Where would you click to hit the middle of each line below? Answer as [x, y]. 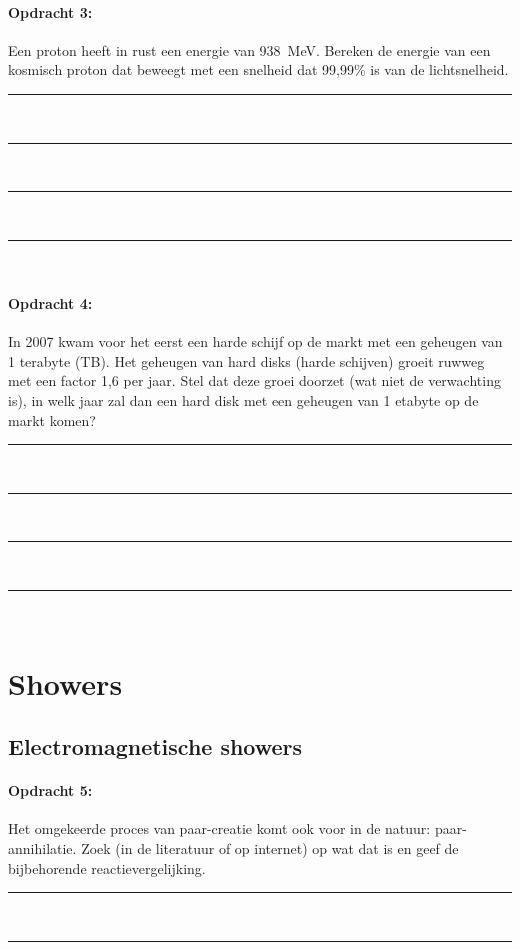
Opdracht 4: [50, 302]
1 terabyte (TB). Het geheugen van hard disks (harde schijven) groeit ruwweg [246, 360]
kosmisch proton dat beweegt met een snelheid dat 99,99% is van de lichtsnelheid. [258, 69]
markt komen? [52, 419]
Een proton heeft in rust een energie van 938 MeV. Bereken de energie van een [249, 49]
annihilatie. [42, 848]
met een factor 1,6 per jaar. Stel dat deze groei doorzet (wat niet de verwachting [254, 380]
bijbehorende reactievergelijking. [107, 867]
